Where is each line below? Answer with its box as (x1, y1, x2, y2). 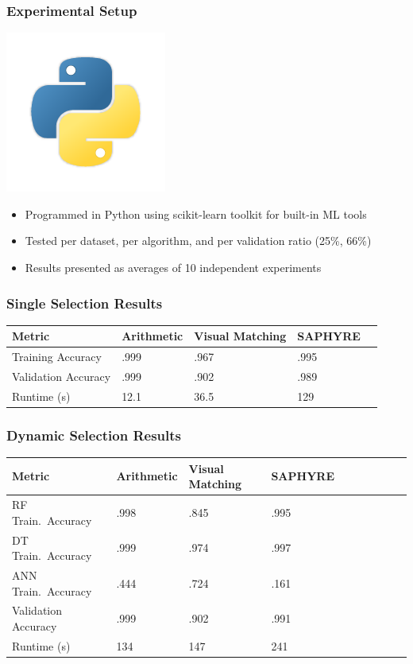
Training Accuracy (12, 348, 102, 365)
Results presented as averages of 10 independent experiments (25, 259, 322, 275)
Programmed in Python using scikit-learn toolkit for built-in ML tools (25, 205, 367, 222)
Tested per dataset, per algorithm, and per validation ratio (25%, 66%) (25, 232, 372, 249)
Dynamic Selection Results (6, 425, 181, 445)
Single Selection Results (6, 293, 163, 313)
